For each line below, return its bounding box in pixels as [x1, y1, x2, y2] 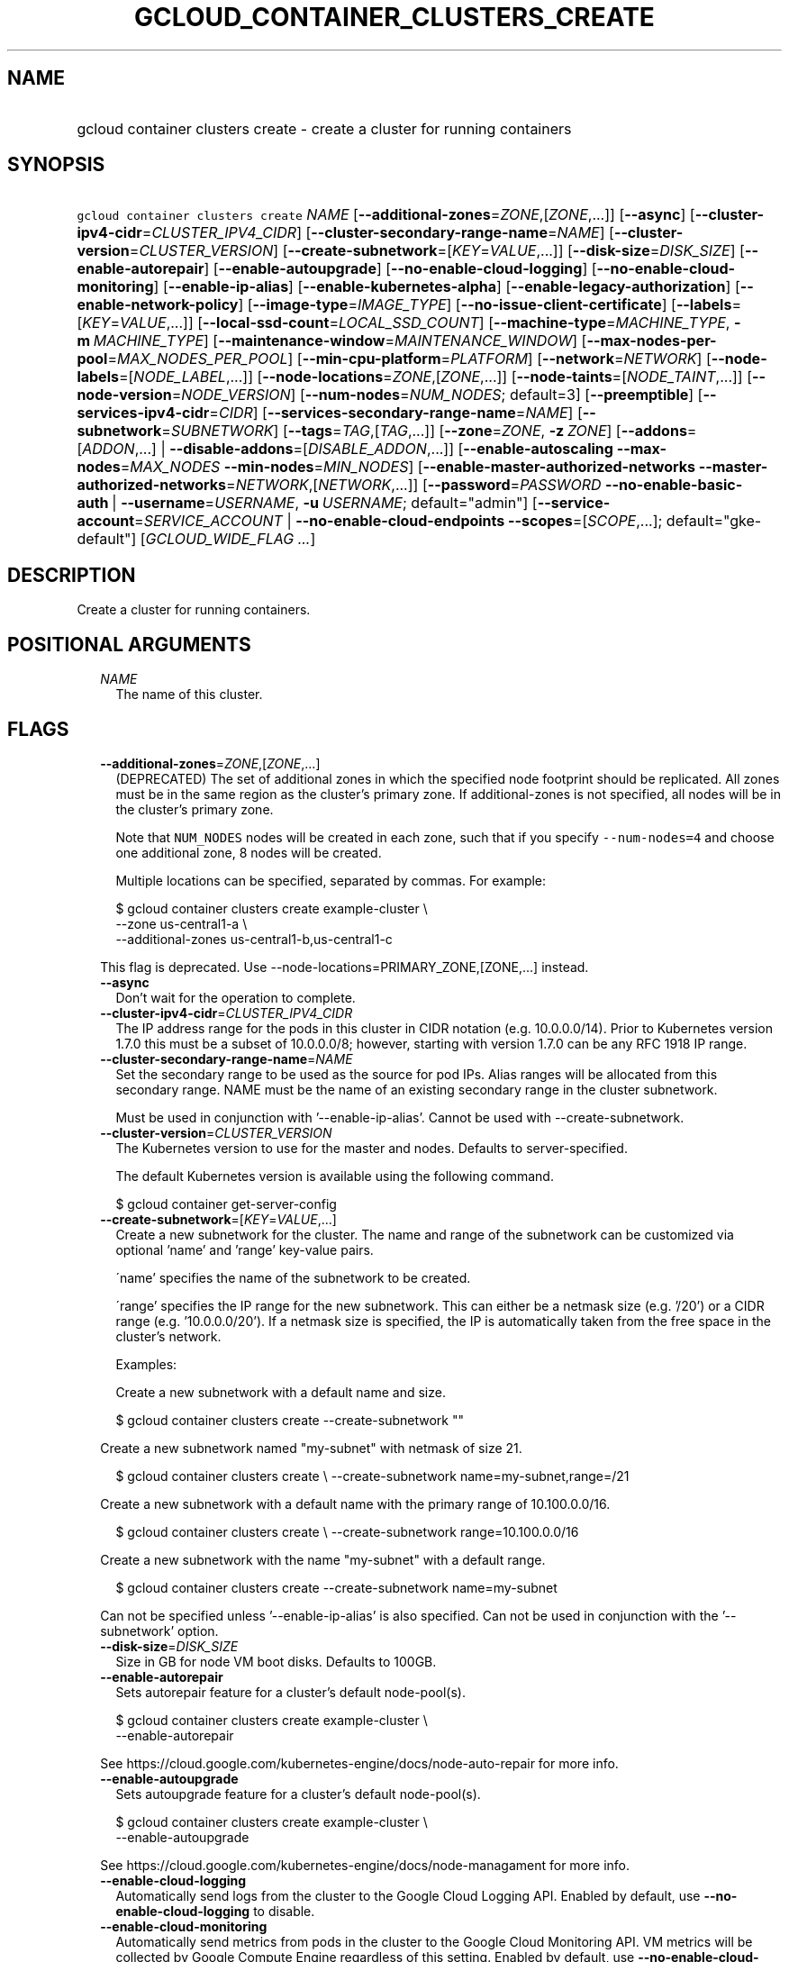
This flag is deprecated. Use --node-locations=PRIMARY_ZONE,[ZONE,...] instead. [100, 958, 589, 975]
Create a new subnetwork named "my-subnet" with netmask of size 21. [100, 1440, 522, 1456]
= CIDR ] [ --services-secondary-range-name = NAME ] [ [209, 404, 583, 422]
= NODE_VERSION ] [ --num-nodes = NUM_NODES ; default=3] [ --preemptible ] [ [171, 386, 703, 404]
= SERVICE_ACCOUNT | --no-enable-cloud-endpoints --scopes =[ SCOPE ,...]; [134, 512, 663, 531]
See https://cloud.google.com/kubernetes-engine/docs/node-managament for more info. [100, 1857, 630, 1873]
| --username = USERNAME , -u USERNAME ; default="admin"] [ [112, 494, 538, 513]
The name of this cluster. [115, 686, 263, 703]
